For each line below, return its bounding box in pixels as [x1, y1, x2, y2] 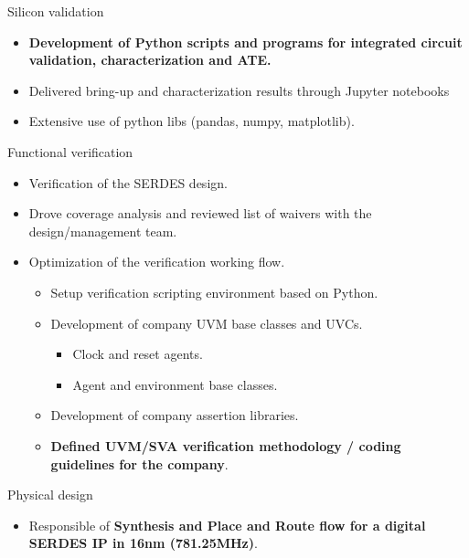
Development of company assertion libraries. [50, 405, 299, 425]
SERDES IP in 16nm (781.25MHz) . [28, 533, 258, 553]
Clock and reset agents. [72, 344, 203, 363]
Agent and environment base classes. [72, 374, 278, 394]
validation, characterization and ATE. [28, 50, 272, 69]
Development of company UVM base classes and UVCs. [50, 313, 363, 332]
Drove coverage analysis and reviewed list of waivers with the [28, 204, 372, 223]
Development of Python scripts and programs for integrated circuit [28, 32, 463, 51]
